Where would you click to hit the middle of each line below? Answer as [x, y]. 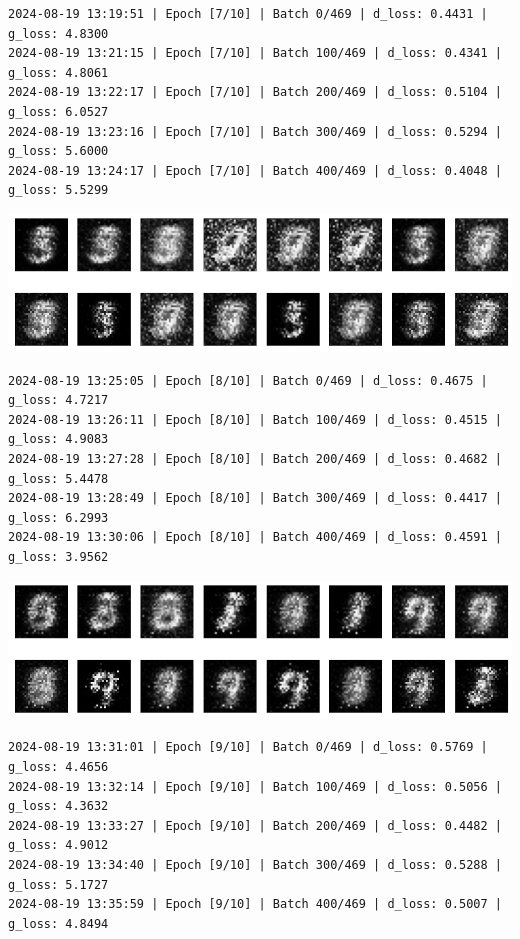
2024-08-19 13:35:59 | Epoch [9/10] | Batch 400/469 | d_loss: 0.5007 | [255, 904]
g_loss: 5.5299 [58, 190]
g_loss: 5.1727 [58, 884]
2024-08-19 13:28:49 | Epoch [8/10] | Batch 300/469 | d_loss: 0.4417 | [255, 498]
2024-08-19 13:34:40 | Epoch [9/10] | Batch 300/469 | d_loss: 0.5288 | [255, 864]
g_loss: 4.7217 [58, 400]
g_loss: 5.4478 [58, 478]
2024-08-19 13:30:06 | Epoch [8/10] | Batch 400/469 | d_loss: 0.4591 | [255, 537]
